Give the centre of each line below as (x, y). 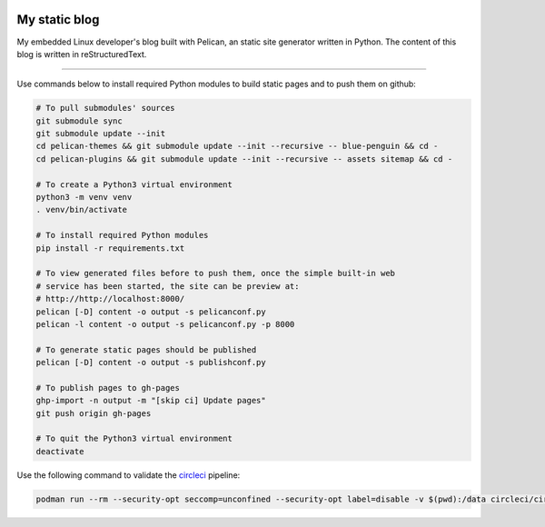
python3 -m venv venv (84, 197)
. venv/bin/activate (81, 210)
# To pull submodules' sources (106, 108)
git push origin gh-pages (94, 413)
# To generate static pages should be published (146, 349)
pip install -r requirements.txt (110, 248)
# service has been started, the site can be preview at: (168, 286)
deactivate (60, 451)
